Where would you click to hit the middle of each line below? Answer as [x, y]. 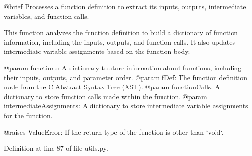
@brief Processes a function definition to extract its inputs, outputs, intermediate [125, 6]
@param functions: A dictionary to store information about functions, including [123, 67]
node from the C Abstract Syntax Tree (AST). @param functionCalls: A [112, 87]
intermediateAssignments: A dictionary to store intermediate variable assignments [126, 106]
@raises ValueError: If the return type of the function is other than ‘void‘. [114, 131]
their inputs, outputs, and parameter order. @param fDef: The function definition [126, 77]
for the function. [28, 115]
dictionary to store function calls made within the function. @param [106, 96]
